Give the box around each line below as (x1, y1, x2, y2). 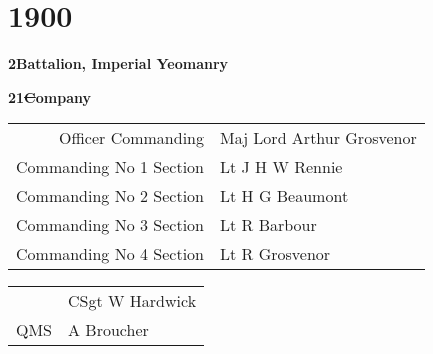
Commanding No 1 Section (16, 155, 205, 179)
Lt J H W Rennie (220, 155, 343, 179)
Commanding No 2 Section (16, 184, 205, 208)
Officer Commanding (59, 126, 205, 150)
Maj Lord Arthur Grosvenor (220, 126, 417, 150)
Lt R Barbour (220, 213, 317, 237)
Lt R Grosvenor (220, 242, 331, 266)
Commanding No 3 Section (16, 213, 205, 237)
